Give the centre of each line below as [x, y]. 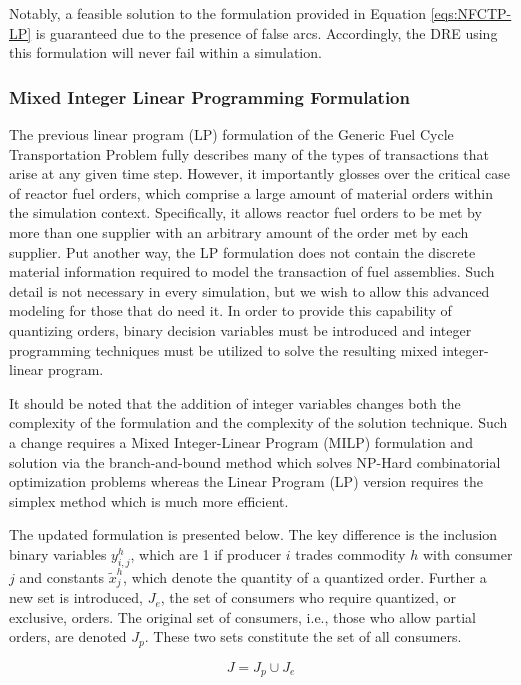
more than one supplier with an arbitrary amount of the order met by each [239, 231]
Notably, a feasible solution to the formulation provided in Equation [218, 13]
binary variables [58, 553]
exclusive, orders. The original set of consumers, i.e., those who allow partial [242, 616]
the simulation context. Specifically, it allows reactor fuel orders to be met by [245, 212]
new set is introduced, [76, 597]
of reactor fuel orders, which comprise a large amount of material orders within [251, 192]
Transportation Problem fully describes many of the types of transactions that [249, 153]
